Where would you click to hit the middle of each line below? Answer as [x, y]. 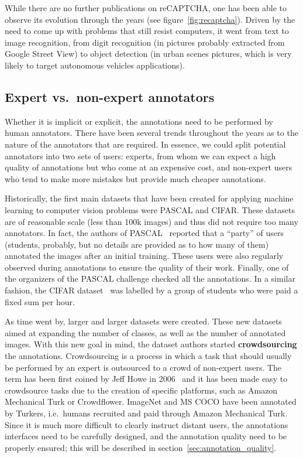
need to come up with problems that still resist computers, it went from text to [147, 31]
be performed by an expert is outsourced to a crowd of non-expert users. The [143, 367]
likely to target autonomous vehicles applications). [95, 65]
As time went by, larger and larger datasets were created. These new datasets [143, 321]
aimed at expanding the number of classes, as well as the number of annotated [145, 332]
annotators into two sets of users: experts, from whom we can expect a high [140, 155]
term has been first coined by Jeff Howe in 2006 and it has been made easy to [146, 379]
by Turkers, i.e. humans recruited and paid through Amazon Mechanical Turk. [146, 413]
